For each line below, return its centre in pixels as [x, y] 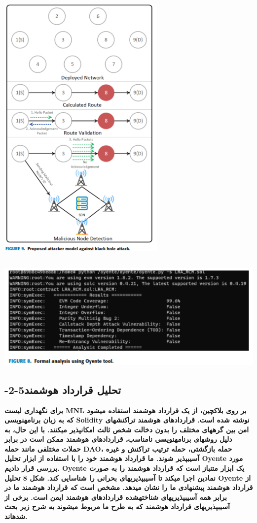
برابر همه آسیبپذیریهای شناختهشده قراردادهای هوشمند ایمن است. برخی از [116, 497]
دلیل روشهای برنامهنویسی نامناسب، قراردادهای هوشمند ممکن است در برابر [118, 439]
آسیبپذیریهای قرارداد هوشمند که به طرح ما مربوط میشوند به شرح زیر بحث [117, 507]
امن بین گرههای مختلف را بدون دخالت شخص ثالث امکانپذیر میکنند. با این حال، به [127, 429]
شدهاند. [16, 516]
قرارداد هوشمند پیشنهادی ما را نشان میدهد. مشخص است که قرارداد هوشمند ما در [129, 487]
